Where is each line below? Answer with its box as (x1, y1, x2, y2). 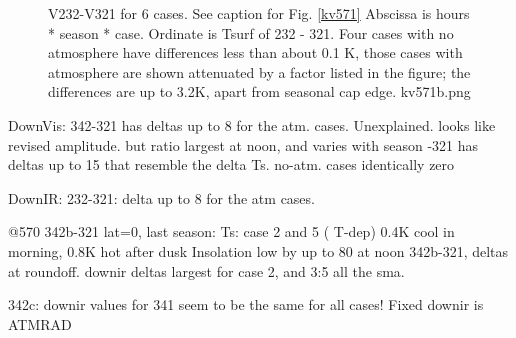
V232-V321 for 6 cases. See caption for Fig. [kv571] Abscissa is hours (48, 3, 470, 23)
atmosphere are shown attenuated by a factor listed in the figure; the (48, 61, 471, 82)
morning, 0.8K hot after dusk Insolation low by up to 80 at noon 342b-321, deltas (8, 240, 509, 261)
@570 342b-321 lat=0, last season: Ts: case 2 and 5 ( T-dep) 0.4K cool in (8, 221, 455, 242)
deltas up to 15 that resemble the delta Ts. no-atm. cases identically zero (8, 154, 455, 175)
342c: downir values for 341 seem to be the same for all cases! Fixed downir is (8, 294, 484, 315)
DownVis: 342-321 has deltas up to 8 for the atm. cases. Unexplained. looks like (8, 114, 496, 135)
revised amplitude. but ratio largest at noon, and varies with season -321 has (8, 134, 479, 155)
